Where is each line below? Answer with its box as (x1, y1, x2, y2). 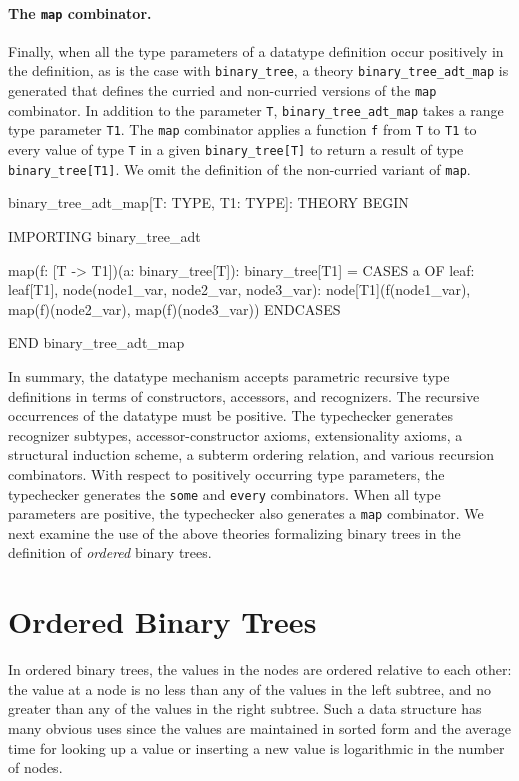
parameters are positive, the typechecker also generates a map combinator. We (8, 503, 484, 524)
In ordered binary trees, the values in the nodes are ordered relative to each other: (8, 659, 512, 680)
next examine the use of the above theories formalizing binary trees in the (8, 522, 461, 543)
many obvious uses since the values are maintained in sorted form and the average (8, 717, 512, 738)
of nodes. (8, 757, 63, 778)
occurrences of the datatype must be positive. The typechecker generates (8, 405, 453, 426)
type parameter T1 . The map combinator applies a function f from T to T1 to (8, 119, 477, 140)
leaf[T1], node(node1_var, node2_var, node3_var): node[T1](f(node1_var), (8, 279, 471, 300)
